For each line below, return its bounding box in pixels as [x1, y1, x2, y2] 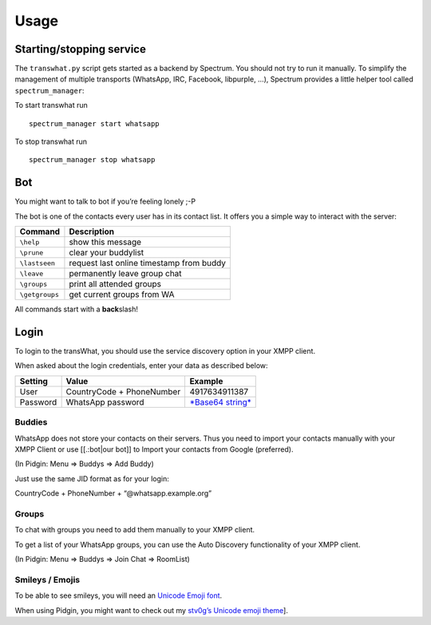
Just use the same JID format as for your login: [14, 473, 169, 483]
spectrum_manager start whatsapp [29, 119, 160, 128]
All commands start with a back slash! [14, 304, 139, 314]
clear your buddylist [69, 247, 144, 259]
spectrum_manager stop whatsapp [29, 156, 156, 164]
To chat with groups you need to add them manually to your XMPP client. [14, 525, 255, 535]
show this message [69, 236, 142, 247]
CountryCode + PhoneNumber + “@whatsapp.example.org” [14, 489, 212, 498]
